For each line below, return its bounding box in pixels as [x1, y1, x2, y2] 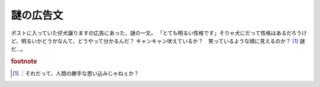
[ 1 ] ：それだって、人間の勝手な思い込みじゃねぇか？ [12, 70, 139, 77]
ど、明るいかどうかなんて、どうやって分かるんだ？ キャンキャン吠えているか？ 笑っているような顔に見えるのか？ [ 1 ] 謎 [11, 37, 305, 44]
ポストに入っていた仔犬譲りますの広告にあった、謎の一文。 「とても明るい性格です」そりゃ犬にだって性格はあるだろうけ [11, 29, 308, 36]
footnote [11, 58, 37, 66]
